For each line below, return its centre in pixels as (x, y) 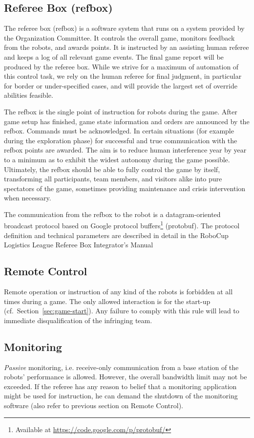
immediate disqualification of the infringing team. (78, 320)
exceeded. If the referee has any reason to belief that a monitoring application (120, 386)
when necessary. (28, 198)
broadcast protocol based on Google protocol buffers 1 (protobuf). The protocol (122, 225)
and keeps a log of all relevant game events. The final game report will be (114, 56)
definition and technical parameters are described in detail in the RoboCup (116, 235)
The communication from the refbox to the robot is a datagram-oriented (112, 214)
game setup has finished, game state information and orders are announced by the (127, 121)
